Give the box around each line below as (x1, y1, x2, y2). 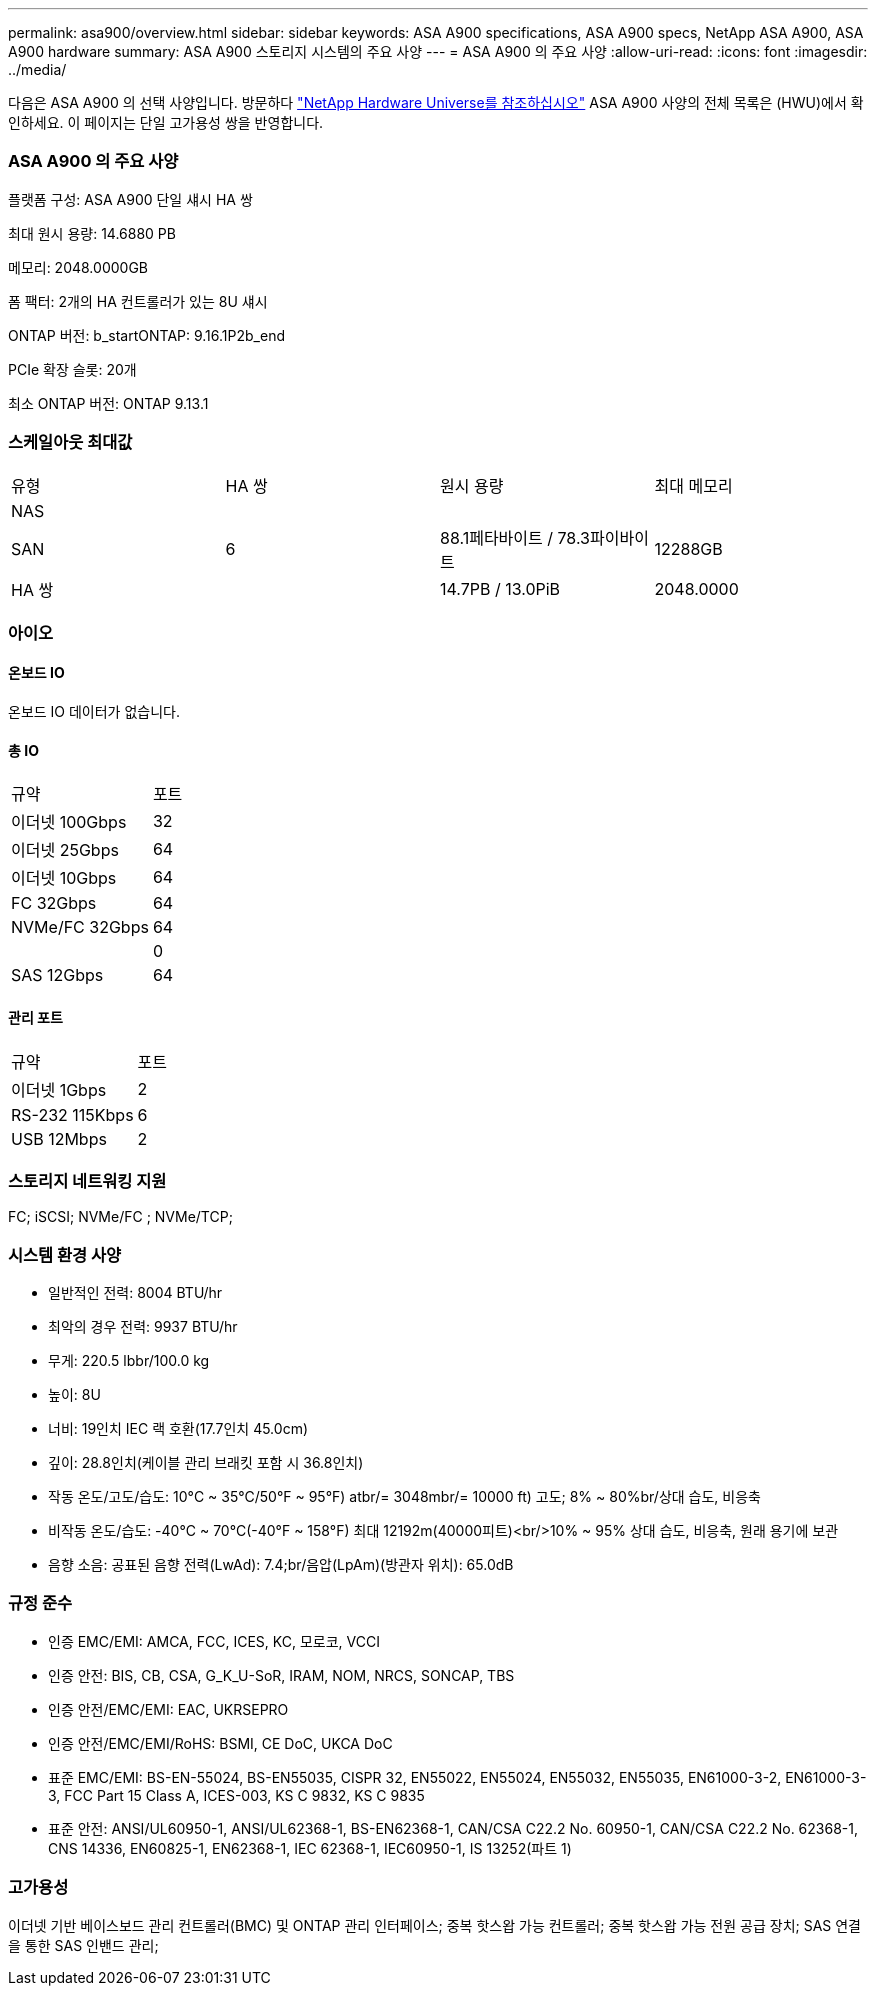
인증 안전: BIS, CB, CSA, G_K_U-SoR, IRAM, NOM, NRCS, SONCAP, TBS (48, 1666, 515, 1684)
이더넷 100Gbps (11, 812, 127, 833)
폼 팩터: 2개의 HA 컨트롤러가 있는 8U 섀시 (8, 292, 268, 310)
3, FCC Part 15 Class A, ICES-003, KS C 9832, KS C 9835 (48, 1786, 425, 1804)
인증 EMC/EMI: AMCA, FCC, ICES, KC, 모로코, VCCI (48, 1632, 380, 1650)
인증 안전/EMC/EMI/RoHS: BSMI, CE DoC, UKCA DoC (48, 1734, 393, 1752)
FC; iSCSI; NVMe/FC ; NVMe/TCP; (8, 1208, 233, 1226)
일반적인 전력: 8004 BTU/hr (48, 1284, 223, 1302)
